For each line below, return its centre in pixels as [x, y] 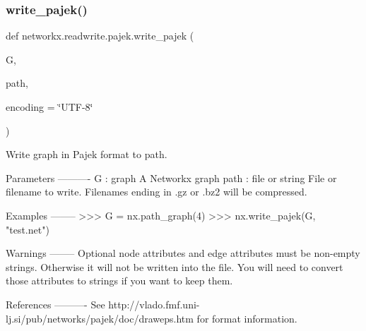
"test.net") [28, 229]
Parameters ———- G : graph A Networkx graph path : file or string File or [171, 177]
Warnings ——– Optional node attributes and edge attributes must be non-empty [183, 253]
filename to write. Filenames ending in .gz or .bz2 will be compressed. [157, 192]
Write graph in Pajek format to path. [87, 154]
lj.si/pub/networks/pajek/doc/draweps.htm [100, 318]
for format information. [247, 318]
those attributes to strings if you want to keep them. [119, 281]
